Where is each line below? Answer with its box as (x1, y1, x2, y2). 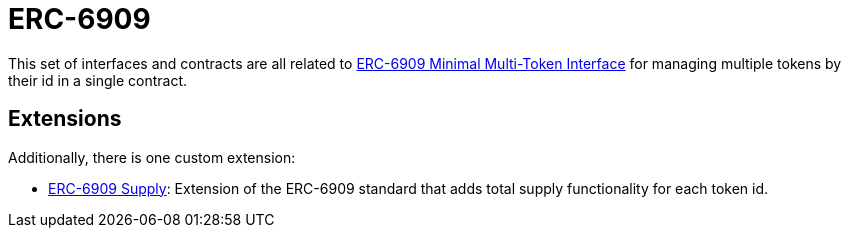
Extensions (8, 106, 122, 132)
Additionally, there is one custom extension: (8, 148, 296, 166)
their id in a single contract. (8, 71, 188, 89)
